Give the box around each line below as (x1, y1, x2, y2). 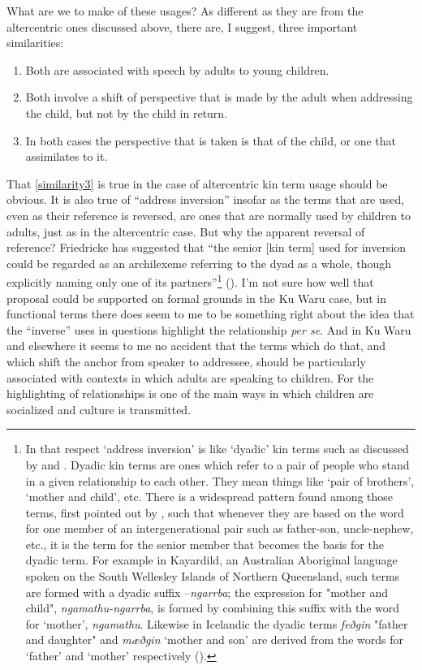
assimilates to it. (25, 148, 108, 165)
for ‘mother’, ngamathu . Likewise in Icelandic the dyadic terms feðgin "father (25, 615, 408, 632)
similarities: (6, 34, 64, 51)
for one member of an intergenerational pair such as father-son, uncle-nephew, (25, 520, 414, 537)
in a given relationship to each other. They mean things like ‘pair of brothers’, (25, 472, 415, 489)
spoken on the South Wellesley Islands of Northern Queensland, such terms (25, 568, 400, 585)
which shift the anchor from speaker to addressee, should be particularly (6, 352, 366, 370)
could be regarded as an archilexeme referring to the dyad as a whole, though (6, 254, 392, 271)
